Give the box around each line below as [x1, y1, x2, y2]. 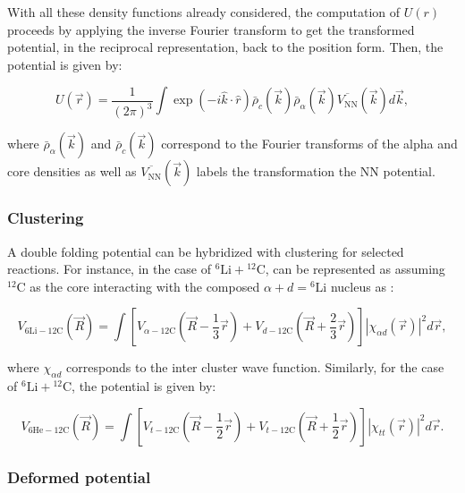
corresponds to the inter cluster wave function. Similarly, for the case [66, 358, 444, 377]
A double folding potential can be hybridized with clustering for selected [7, 242, 404, 260]
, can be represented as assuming [265, 259, 445, 278]
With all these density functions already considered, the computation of [7, 3, 401, 21]
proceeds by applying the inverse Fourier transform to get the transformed [7, 20, 415, 38]
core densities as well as [7, 162, 137, 181]
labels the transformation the [196, 162, 357, 181]
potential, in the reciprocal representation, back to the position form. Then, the [7, 38, 444, 56]
